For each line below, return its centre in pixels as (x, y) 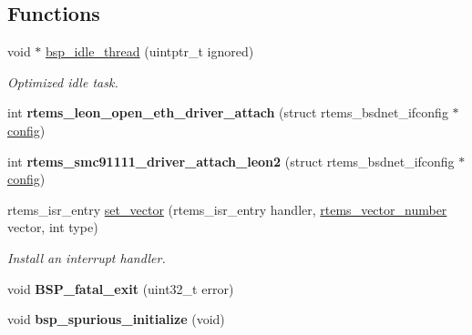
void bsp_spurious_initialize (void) (116, 319)
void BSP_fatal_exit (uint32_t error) (121, 288)
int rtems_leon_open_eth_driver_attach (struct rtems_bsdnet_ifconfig (228, 112)
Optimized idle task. (63, 81)
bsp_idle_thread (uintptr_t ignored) (150, 51)
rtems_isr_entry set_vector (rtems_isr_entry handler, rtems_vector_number (227, 209)
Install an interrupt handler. (87, 257)
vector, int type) (53, 227)
